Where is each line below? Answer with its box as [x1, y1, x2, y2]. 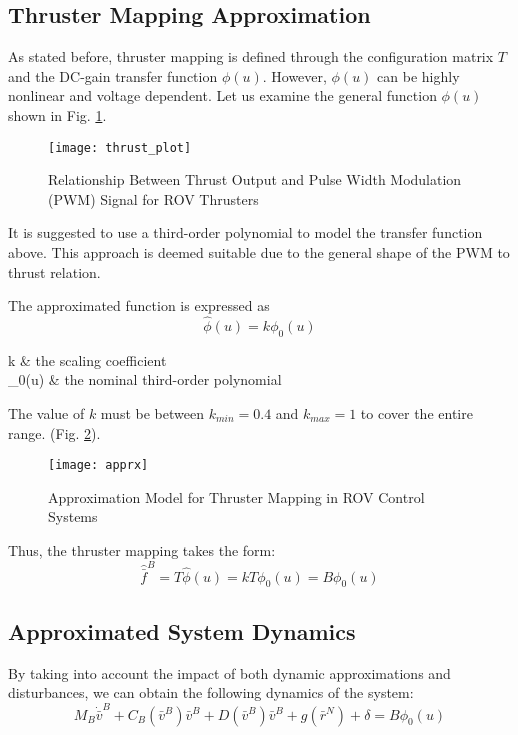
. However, [262, 65, 327, 86]
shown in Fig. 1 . [8, 104, 107, 125]
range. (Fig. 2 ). [8, 422, 101, 443]
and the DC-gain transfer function [8, 65, 218, 86]
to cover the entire [360, 403, 473, 423]
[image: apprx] [48, 458, 149, 473]
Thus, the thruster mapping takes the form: [8, 540, 276, 561]
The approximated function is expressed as [8, 295, 270, 316]
